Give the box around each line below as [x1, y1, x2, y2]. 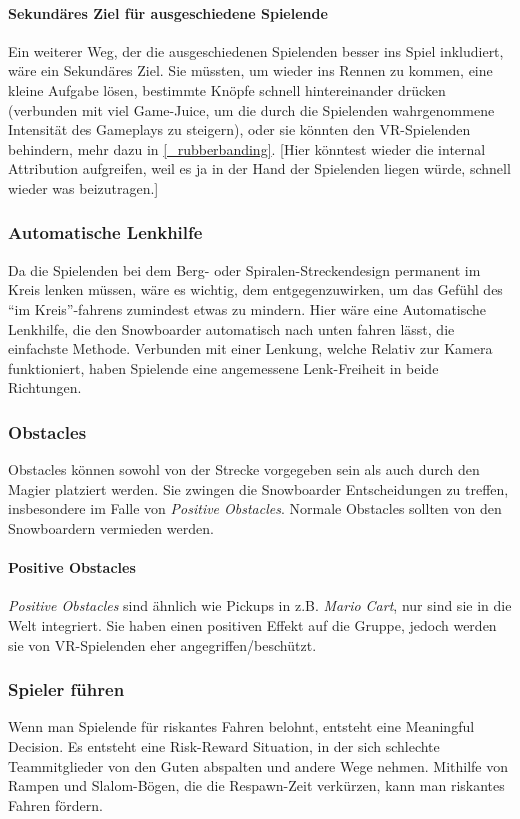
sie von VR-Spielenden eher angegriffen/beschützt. [8, 634, 317, 655]
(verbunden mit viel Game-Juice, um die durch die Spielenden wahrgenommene [8, 99, 495, 120]
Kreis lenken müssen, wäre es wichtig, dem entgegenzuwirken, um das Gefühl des [8, 279, 503, 300]
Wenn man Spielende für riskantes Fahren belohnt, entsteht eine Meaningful [8, 716, 475, 737]
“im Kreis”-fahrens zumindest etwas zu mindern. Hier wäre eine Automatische [8, 298, 487, 319]
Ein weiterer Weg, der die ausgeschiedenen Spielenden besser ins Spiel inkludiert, [8, 40, 504, 61]
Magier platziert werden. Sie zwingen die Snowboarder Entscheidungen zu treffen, [8, 478, 509, 499]
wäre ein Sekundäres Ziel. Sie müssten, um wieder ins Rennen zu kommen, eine [8, 60, 493, 81]
